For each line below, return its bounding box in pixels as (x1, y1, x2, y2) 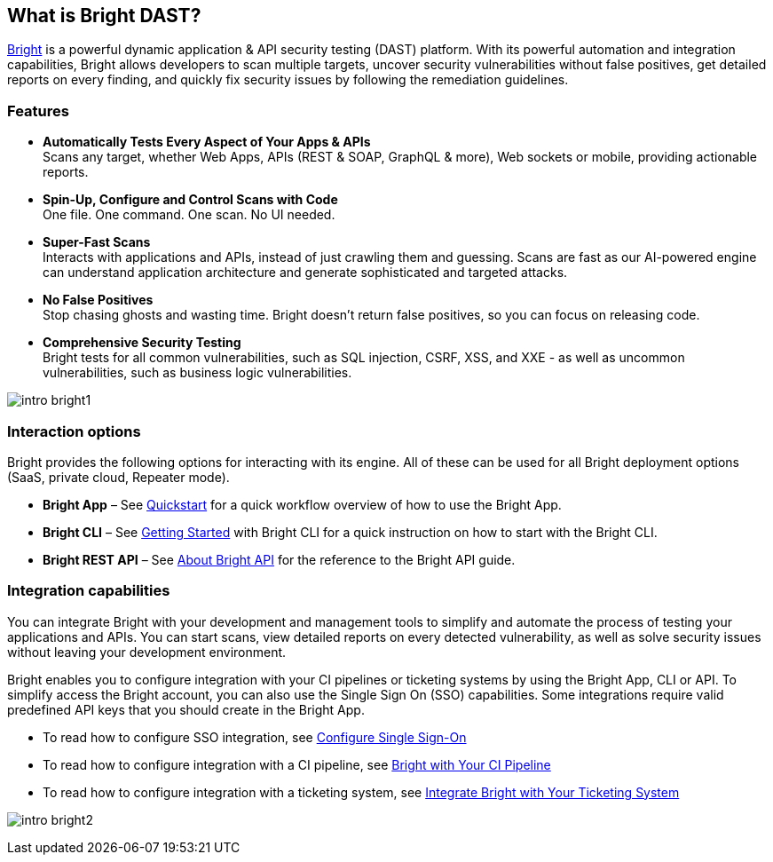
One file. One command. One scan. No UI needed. (43, 207, 335, 223)
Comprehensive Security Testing (43, 335, 241, 351)
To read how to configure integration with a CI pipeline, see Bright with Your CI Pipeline (43, 756, 551, 772)
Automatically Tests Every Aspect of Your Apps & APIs (43, 134, 371, 150)
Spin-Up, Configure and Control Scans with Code (43, 192, 338, 208)
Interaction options (7, 422, 141, 440)
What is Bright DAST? (7, 4, 201, 27)
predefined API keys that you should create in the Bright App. (7, 701, 365, 717)
